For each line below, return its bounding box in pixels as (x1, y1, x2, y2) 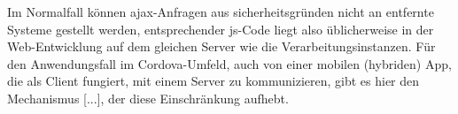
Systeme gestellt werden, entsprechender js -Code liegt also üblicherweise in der (7, 19, 434, 38)
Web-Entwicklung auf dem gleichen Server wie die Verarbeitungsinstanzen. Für (7, 37, 436, 56)
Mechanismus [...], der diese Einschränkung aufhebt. (7, 88, 289, 107)
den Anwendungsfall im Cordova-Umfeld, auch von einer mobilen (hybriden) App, (7, 54, 452, 72)
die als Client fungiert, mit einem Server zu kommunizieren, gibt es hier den (7, 72, 420, 90)
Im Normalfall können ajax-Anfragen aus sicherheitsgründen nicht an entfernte (7, 3, 434, 20)
